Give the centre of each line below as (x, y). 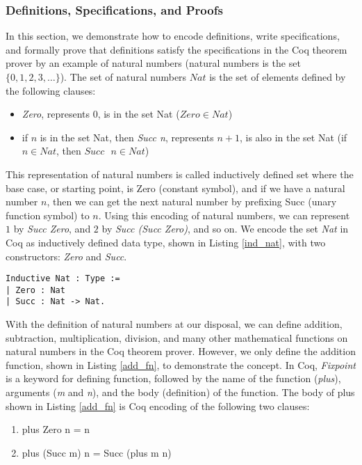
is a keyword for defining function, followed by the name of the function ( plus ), (173, 378)
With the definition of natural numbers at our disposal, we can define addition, (174, 324)
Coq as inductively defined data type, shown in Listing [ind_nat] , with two (166, 242)
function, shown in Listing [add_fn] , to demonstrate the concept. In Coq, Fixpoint (181, 364)
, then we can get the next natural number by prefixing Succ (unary (192, 202)
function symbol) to (48, 215)
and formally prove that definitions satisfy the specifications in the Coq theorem (176, 49)
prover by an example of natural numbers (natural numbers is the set (153, 63)
